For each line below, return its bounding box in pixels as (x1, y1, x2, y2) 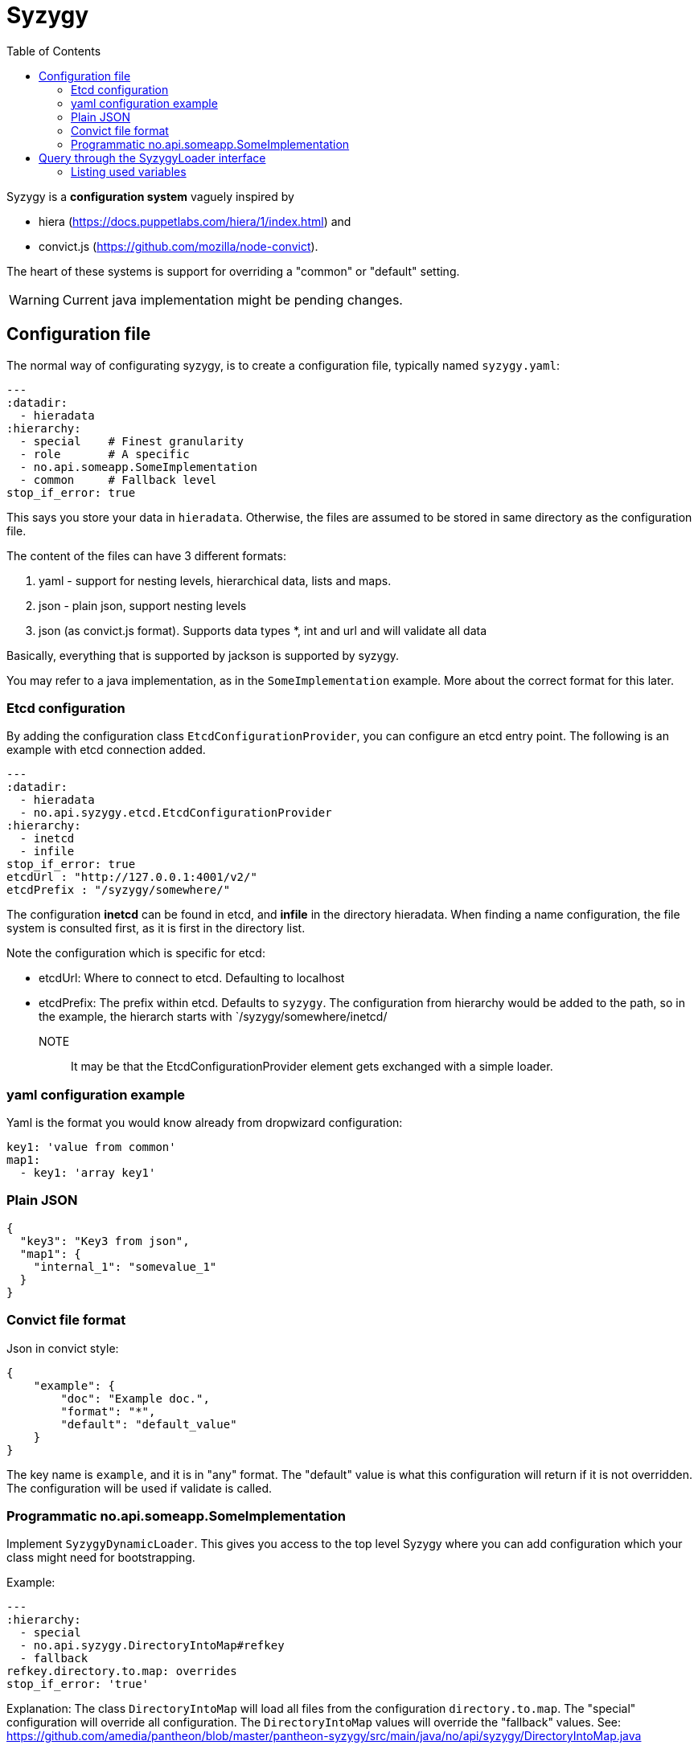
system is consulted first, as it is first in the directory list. (6, 921, 306, 936)
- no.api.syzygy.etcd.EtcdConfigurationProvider (19, 806, 332, 820)
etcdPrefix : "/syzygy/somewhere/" (6, 883, 231, 897)
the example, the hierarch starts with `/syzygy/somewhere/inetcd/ (39, 1010, 388, 1024)
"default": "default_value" (60, 1417, 237, 1431)
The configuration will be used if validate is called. (6, 1481, 272, 1495)
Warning (9, 291, 60, 308)
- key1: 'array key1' (19, 1166, 156, 1180)
